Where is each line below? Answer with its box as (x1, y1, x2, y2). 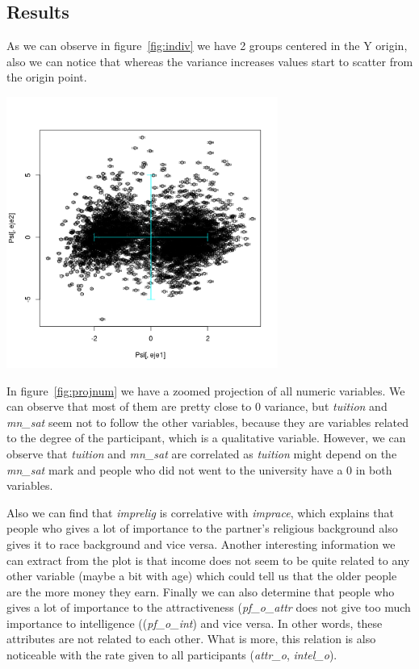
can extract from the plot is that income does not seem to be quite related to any (6, 551, 410, 568)
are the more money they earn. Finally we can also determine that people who (6, 583, 395, 600)
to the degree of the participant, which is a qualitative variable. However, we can (6, 429, 406, 446)
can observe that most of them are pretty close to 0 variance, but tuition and (6, 398, 388, 415)
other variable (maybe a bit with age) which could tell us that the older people (6, 567, 397, 584)
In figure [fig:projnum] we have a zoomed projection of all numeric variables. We (6, 382, 405, 399)
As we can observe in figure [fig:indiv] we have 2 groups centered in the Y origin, (6, 37, 408, 54)
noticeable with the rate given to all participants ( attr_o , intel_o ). (6, 646, 337, 663)
